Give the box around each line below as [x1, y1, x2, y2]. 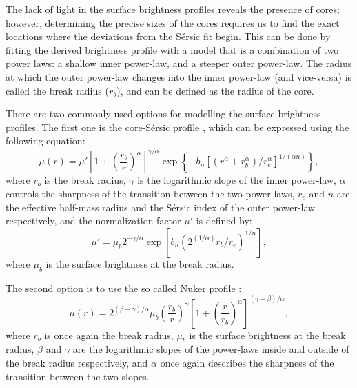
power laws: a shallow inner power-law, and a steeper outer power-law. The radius [6, 56, 352, 70]
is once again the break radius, [44, 327, 174, 342]
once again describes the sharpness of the [160, 356, 334, 370]
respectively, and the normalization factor [6, 213, 181, 228]
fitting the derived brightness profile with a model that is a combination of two [6, 42, 339, 57]
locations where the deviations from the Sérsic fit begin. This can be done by [6, 29, 331, 43]
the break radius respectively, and [6, 356, 148, 370]
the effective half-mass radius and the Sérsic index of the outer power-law [6, 200, 316, 214]
